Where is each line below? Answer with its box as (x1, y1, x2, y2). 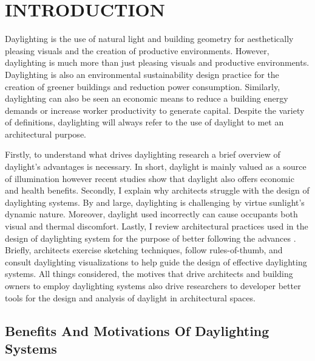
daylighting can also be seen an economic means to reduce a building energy (5, 92, 288, 105)
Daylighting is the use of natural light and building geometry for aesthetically (5, 32, 294, 45)
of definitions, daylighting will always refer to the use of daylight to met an (5, 116, 284, 128)
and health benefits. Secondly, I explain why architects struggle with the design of (5, 184, 310, 197)
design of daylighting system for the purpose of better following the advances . (5, 231, 296, 244)
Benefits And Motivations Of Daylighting (5, 321, 269, 340)
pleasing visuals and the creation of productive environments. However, (5, 44, 269, 57)
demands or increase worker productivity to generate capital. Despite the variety (5, 103, 305, 116)
